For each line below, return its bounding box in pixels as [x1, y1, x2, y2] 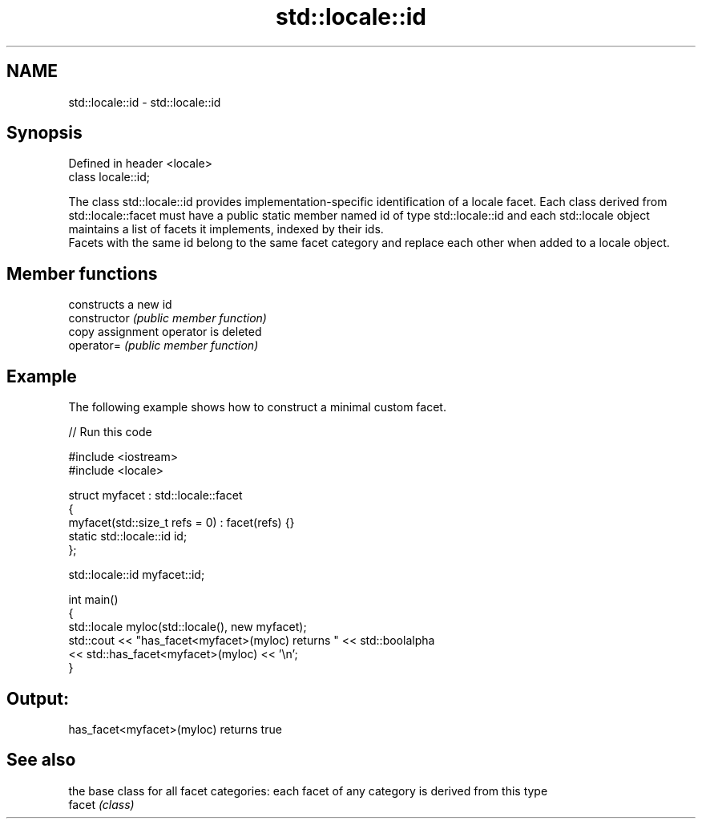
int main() [68, 592, 119, 607]
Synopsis [6, 123, 83, 144]
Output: [6, 688, 69, 709]
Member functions [6, 263, 158, 284]
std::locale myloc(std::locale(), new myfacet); [68, 620, 307, 634]
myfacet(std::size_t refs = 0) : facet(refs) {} [68, 516, 295, 530]
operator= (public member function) [68, 338, 259, 353]
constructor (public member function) [68, 311, 267, 326]
